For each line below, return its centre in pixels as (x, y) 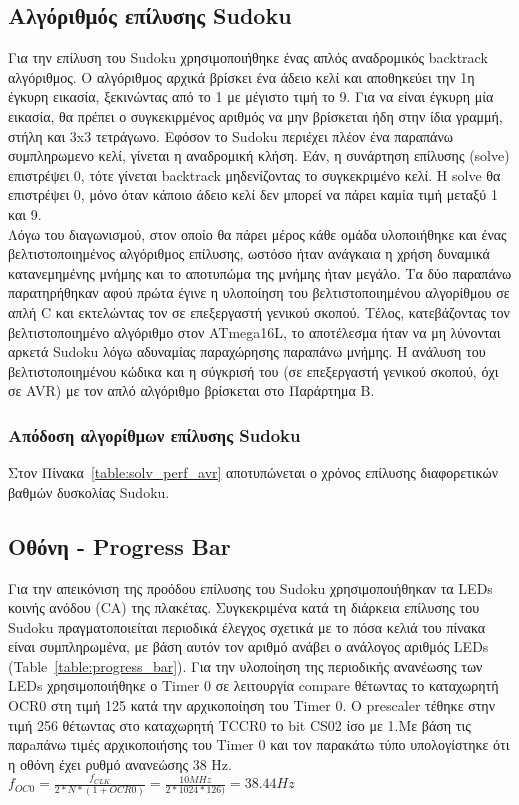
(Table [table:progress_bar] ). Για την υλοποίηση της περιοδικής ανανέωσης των (245, 665)
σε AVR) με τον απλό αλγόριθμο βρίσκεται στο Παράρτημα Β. (191, 390)
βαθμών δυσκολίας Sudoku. (89, 491)
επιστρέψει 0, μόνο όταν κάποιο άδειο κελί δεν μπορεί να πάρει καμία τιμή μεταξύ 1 (253, 194)
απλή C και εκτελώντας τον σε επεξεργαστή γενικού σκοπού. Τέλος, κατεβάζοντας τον (259, 311)
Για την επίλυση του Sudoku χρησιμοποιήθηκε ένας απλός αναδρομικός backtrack (248, 57)
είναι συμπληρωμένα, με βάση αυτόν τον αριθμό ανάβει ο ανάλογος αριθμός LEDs (248, 646)
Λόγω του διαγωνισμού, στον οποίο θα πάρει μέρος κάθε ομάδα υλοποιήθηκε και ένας (257, 233)
